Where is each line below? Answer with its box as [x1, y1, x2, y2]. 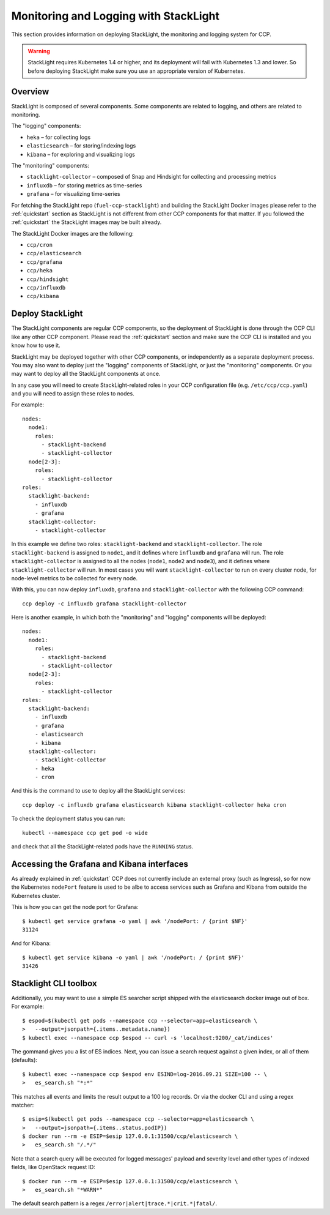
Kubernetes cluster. [11, 892, 61, 899]
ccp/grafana [26, 258, 62, 266]
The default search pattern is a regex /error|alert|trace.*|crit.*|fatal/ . [11, 1200, 217, 1207]
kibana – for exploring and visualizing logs [26, 151, 136, 158]
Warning [28, 47, 50, 54]
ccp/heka [26, 267, 53, 274]
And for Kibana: [11, 940, 51, 947]
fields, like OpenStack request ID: [11, 1164, 96, 1171]
